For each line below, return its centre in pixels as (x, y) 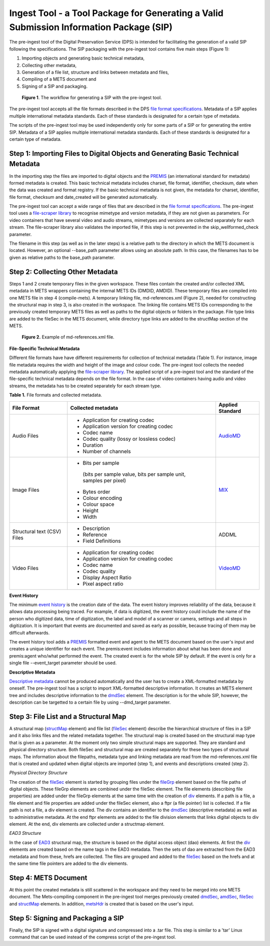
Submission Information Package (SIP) (91, 27)
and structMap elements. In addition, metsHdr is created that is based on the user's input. (102, 903)
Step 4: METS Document (48, 878)
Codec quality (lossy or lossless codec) (129, 439)
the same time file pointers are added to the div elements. (69, 863)
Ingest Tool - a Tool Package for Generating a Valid (116, 13)
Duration (93, 445)
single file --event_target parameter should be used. (63, 663)
